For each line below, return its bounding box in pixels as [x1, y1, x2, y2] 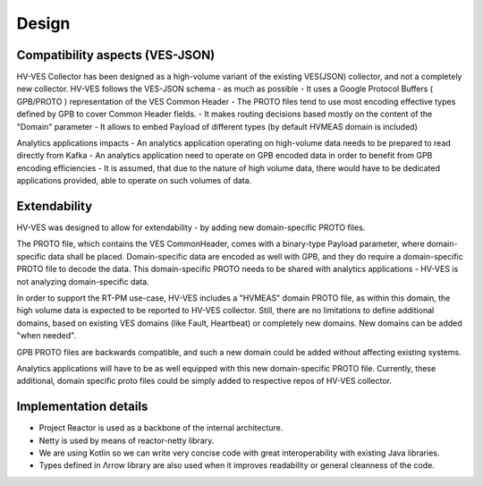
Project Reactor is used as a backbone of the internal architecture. [38, 422, 284, 433]
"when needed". [16, 330, 76, 341]
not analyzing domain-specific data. [16, 276, 149, 286]
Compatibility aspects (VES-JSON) [16, 47, 216, 63]
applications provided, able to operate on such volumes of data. [16, 175, 252, 186]
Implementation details [16, 399, 148, 414]
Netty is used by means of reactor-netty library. [38, 435, 215, 446]
